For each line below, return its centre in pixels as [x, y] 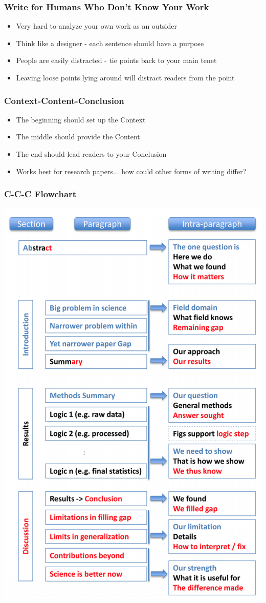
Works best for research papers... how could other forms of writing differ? [131, 171]
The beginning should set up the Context [81, 119]
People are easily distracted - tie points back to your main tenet [116, 60]
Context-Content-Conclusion [64, 100]
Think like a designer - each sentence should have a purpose [110, 43]
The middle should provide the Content [78, 137]
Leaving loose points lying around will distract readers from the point [125, 77]
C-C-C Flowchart [40, 194]
